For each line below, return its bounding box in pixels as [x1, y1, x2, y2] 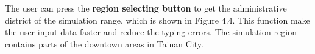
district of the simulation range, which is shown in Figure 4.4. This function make [5, 13, 310, 26]
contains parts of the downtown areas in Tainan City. [5, 37, 204, 50]
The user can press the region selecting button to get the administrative [5, 2, 287, 14]
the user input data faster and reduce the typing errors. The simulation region [5, 25, 297, 38]
